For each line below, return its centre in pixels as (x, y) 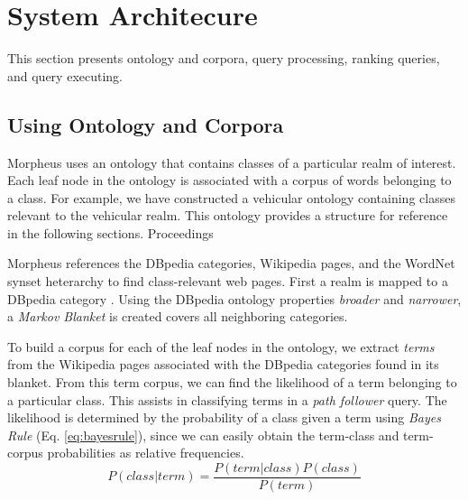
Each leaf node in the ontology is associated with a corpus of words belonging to (229, 180)
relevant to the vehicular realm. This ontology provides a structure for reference (228, 215)
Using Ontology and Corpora (146, 124)
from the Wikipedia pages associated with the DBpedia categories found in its (223, 364)
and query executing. (65, 75)
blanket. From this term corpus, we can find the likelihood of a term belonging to (232, 382)
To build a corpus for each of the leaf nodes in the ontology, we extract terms (221, 346)
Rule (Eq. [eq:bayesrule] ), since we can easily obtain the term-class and (203, 435)
